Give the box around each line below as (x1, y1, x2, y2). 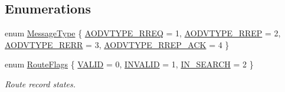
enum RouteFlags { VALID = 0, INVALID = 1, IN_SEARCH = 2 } (5, 58, 254, 70)
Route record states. (5, 77, 76, 90)
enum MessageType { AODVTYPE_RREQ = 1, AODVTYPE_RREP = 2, (5, 27, 281, 39)
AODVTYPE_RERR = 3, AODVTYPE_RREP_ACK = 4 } (5, 38, 230, 50)
